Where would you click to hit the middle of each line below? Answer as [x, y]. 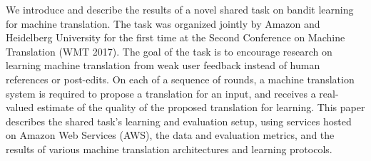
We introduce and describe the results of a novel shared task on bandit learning [180, 9]
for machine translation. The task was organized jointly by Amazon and [163, 23]
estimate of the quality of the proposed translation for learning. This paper [201, 107]
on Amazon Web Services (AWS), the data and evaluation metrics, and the [170, 135]
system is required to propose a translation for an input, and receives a [161, 93]
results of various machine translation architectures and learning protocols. [169, 149]
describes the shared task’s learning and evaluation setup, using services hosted [179, 121]
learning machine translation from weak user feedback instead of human [163, 65]
